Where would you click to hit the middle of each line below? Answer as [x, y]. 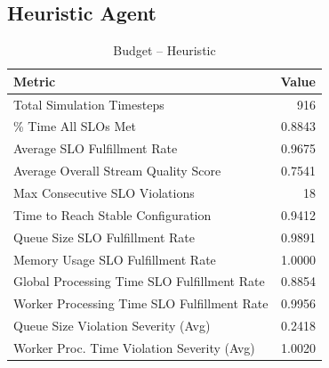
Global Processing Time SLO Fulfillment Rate [139, 281]
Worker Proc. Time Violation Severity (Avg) [134, 347]
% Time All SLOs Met [75, 126]
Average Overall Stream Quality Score [117, 171]
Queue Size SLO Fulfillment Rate [104, 237]
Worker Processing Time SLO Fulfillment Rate [141, 303]
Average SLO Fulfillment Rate [96, 148]
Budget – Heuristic [164, 50]
